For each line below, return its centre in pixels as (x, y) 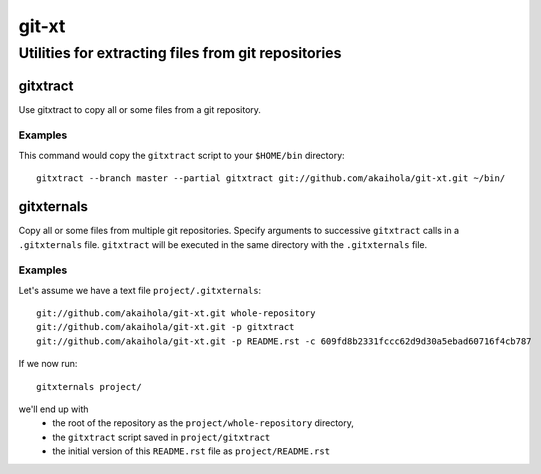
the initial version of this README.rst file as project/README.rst (191, 451)
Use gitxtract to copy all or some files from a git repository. (140, 109)
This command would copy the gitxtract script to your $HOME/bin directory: (181, 155)
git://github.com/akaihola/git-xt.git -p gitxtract (165, 327)
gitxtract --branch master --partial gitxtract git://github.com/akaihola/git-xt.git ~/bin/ (271, 178)
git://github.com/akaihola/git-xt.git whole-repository (176, 313)
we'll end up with (53, 409)
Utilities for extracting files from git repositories (180, 53)
